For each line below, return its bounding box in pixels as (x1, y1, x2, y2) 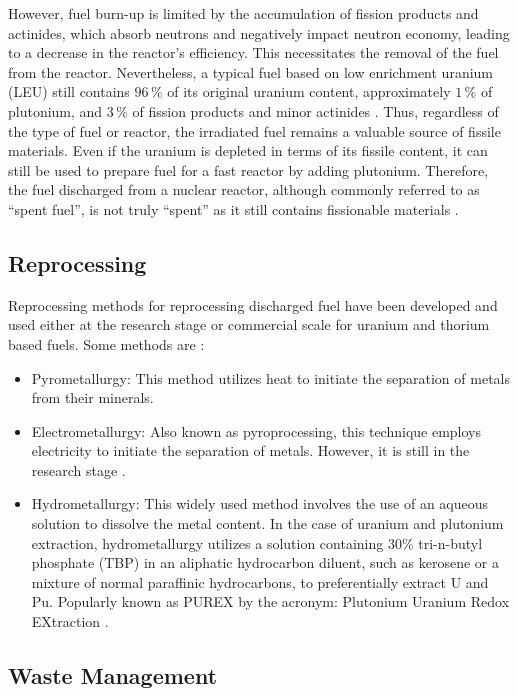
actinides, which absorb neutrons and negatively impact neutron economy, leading (8, 22, 510, 43)
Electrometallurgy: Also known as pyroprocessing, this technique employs (31, 420, 481, 441)
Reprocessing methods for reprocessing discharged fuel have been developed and (8, 294, 498, 315)
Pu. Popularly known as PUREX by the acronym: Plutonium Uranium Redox (31, 591, 510, 612)
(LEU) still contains (8, 81, 130, 102)
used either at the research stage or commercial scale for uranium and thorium (8, 314, 490, 335)
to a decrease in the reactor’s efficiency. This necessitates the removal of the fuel (8, 42, 499, 63)
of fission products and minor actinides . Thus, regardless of (132, 100, 499, 121)
